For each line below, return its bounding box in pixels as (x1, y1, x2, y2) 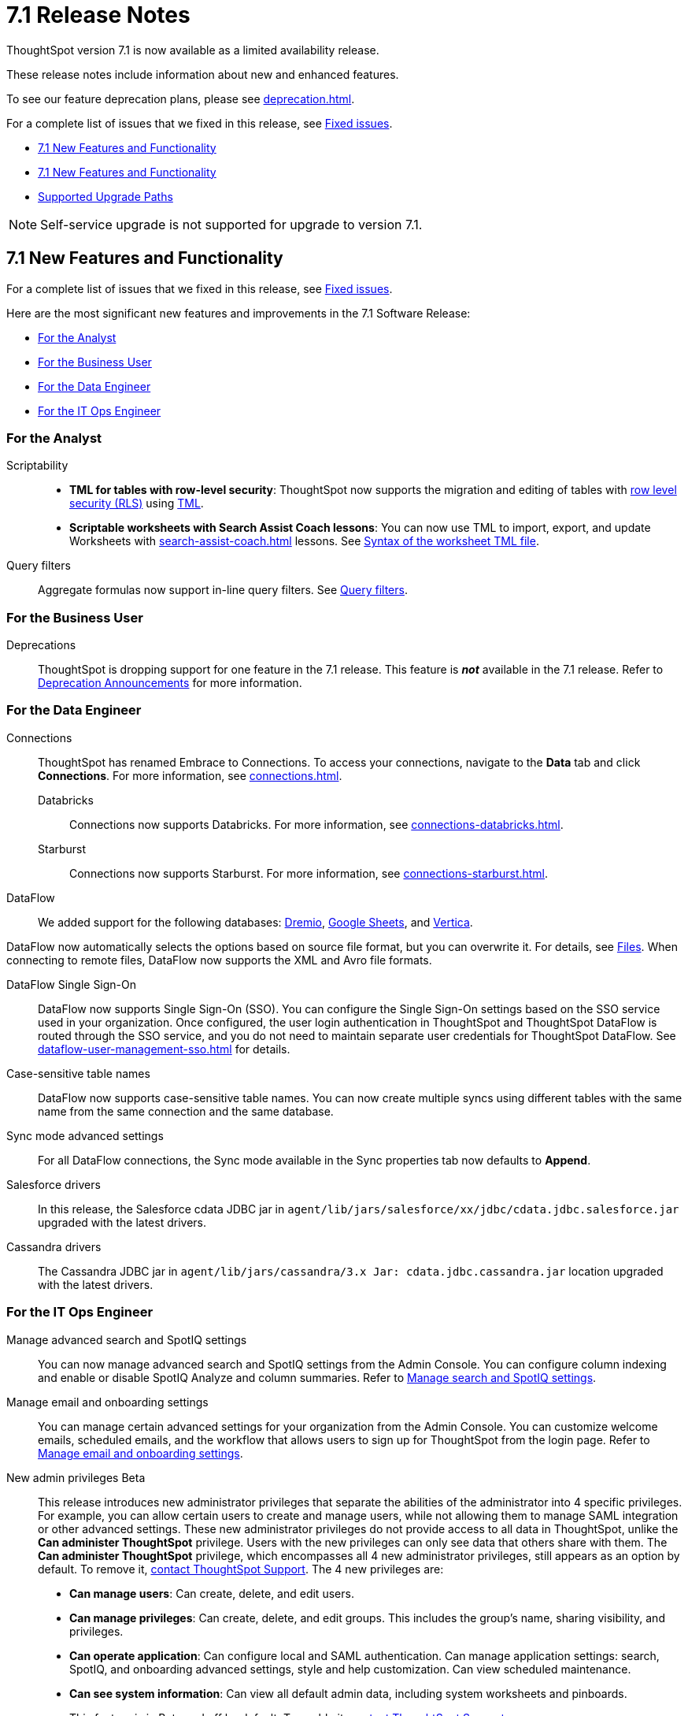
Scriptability (6, 459, 68, 473)
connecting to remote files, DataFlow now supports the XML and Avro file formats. (6, 953, 432, 967)
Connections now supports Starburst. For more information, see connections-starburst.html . (69, 866, 549, 880)
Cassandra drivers (6, 1239, 102, 1254)
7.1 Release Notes (6, 2, 190, 28)
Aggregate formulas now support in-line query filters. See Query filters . (38, 583, 408, 597)
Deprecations (6, 638, 76, 652)
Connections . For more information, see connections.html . (38, 768, 342, 782)
